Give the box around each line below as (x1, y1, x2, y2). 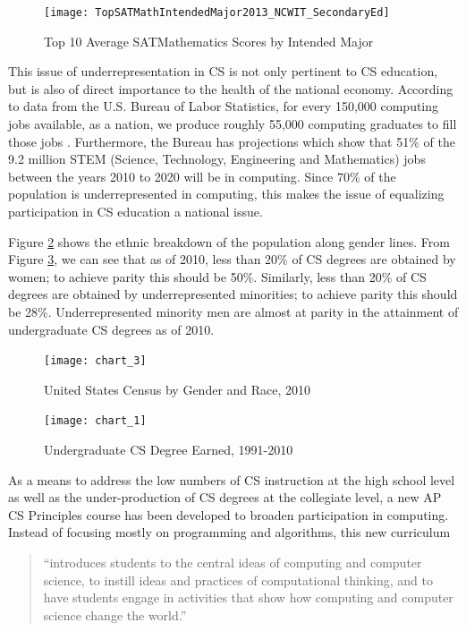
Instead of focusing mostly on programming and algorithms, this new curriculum (8, 523, 451, 541)
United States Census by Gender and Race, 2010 (44, 379, 311, 398)
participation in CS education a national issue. (8, 202, 263, 220)
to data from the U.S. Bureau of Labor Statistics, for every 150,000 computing (8, 97, 439, 115)
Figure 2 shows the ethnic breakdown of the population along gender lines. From (8, 232, 450, 251)
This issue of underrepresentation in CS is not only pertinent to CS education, (8, 62, 438, 81)
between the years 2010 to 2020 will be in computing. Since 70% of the (8, 166, 396, 185)
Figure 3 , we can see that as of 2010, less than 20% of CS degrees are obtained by (8, 250, 456, 269)
